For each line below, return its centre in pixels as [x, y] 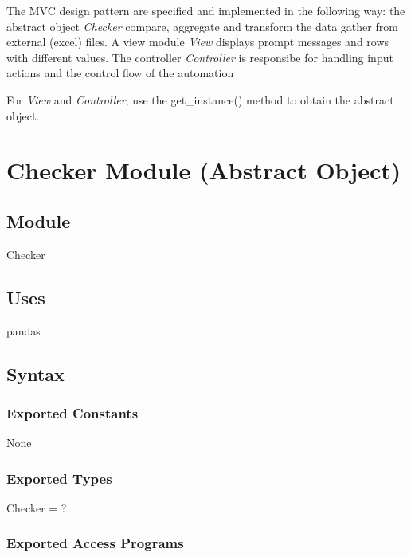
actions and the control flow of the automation [120, 73]
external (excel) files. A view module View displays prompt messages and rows [198, 42]
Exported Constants [72, 412]
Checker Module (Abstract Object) [204, 170]
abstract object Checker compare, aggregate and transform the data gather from [202, 26]
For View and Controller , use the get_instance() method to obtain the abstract [200, 99]
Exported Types [59, 478]
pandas [23, 330]
